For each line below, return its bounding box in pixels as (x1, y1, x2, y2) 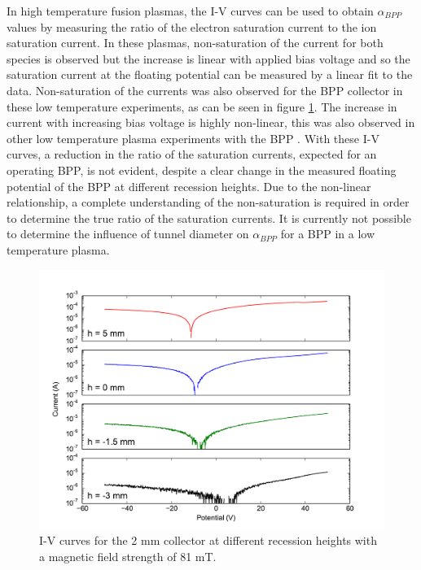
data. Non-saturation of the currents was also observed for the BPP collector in (7, 81, 403, 98)
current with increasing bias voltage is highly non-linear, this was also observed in (7, 114, 415, 131)
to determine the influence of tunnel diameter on (7, 225, 249, 242)
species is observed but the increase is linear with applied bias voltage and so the (7, 50, 410, 67)
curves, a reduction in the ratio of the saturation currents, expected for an (7, 146, 377, 163)
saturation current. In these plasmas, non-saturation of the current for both (7, 34, 384, 51)
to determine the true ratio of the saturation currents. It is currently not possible (7, 209, 411, 226)
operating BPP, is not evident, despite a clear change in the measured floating (7, 161, 397, 178)
